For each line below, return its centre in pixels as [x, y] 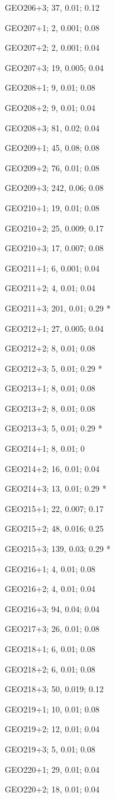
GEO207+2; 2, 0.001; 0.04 [52, 47]
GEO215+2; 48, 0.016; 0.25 [54, 528]
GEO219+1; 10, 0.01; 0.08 [52, 709]
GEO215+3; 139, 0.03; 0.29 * [58, 549]
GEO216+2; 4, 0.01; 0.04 [50, 589]
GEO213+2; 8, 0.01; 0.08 [50, 408]
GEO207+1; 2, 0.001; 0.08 [52, 27]
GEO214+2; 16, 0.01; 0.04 [52, 468]
